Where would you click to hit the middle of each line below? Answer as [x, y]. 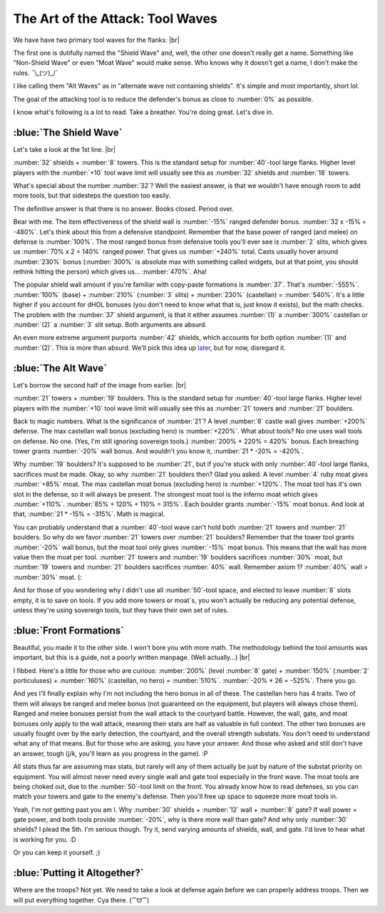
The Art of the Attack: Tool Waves [115, 19]
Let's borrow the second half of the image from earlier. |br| [100, 385]
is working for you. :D [45, 839]
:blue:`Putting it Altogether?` [78, 873]
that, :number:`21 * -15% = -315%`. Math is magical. [89, 514]
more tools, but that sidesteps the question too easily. [92, 195]
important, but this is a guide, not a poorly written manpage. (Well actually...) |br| [132, 657]
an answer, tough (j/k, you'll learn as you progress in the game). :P [111, 753]
